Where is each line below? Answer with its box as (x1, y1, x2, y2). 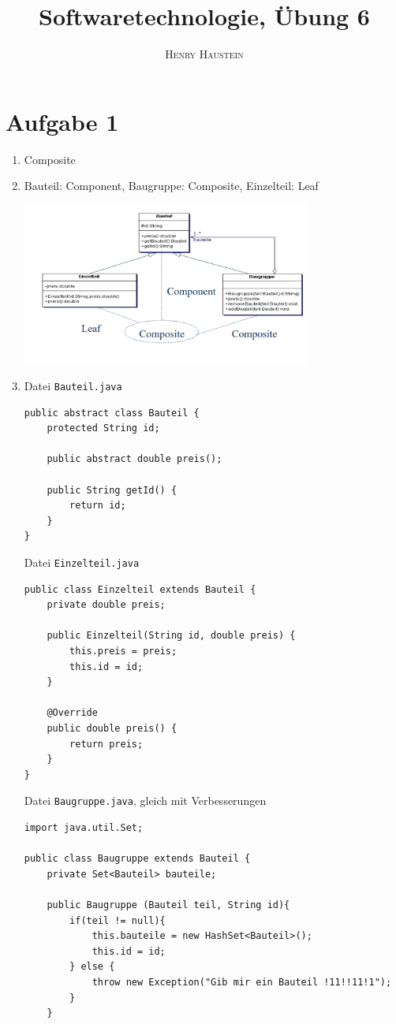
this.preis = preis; (69, 645, 177, 657)
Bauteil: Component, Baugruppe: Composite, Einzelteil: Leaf (24, 177, 319, 194)
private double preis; (47, 599, 166, 611)
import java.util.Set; (24, 821, 144, 833)
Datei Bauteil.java (24, 377, 122, 393)
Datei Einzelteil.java (24, 553, 140, 570)
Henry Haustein (165, 46, 244, 62)
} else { (69, 961, 115, 973)
